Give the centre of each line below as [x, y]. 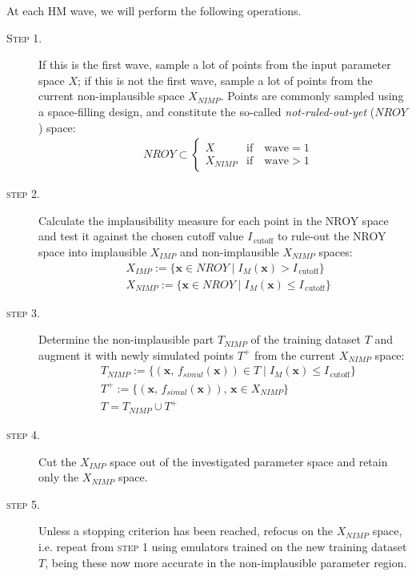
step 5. [23, 503]
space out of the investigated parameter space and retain [249, 461]
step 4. [23, 434]
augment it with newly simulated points [136, 354]
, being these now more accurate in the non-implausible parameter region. [226, 562]
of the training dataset [306, 339]
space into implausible [93, 251]
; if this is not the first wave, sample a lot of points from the [225, 80]
